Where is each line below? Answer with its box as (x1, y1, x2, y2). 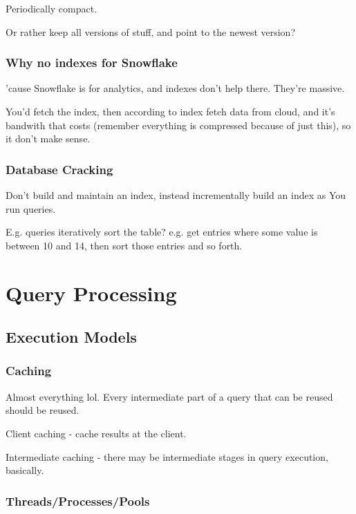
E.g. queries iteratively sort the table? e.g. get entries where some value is (6, 225, 318, 239)
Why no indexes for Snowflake (6, 54, 178, 71)
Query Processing (6, 278, 177, 307)
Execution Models (6, 326, 137, 348)
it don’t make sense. (6, 131, 91, 146)
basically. (6, 463, 44, 477)
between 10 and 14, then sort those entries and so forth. (6, 238, 243, 252)
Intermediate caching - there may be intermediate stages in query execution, (6, 449, 328, 464)
